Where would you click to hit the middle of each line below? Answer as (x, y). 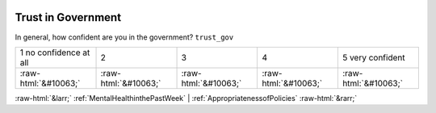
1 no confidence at (55, 52)
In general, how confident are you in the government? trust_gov (124, 37)
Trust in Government (68, 17)
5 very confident (373, 57)
